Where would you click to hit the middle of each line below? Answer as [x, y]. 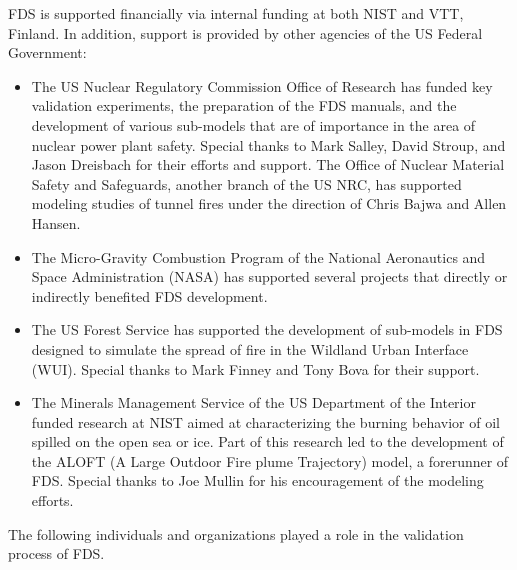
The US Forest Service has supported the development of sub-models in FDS [267, 329]
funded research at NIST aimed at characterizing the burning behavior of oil [265, 421]
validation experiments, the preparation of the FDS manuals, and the [244, 105]
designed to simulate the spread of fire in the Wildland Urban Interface [250, 348]
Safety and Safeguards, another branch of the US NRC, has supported [246, 183]
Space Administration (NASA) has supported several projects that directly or [269, 276]
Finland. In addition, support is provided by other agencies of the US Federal [245, 32]
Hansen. [56, 222]
